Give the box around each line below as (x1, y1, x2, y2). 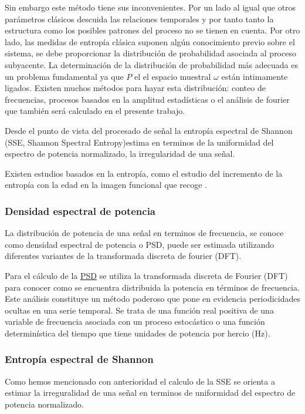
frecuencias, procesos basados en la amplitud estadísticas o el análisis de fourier (5, 93, 290, 105)
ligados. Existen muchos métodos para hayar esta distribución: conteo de (5, 82, 266, 94)
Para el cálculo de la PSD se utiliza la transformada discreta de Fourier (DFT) (5, 269, 288, 281)
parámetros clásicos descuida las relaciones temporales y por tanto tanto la (5, 12, 274, 25)
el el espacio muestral (134, 70, 211, 82)
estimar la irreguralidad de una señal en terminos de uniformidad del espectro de (5, 386, 296, 399)
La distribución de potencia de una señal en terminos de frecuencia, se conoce (5, 227, 284, 239)
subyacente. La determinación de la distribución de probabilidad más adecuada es (5, 58, 298, 70)
